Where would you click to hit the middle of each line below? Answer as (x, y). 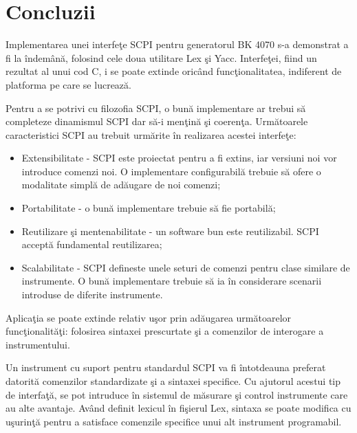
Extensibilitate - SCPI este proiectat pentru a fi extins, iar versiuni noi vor (179, 158)
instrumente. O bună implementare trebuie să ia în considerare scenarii (172, 281)
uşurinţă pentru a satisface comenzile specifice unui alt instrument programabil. (174, 421)
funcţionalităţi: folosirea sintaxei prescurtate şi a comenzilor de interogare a (165, 331)
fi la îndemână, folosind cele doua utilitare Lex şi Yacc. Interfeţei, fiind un (161, 57)
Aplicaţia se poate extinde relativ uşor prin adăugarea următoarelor (149, 317)
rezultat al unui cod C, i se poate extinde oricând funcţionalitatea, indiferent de (174, 71)
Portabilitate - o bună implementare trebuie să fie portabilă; (149, 208)
